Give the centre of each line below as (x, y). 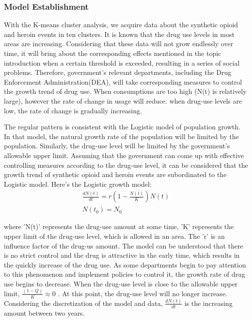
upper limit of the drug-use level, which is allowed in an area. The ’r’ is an (114, 236)
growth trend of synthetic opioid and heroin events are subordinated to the (115, 174)
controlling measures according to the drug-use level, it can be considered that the (126, 165)
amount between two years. (44, 312)
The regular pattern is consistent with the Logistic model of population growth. (122, 127)
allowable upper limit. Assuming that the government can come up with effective (124, 155)
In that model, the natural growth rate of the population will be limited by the (121, 136)
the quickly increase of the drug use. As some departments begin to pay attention (125, 264)
